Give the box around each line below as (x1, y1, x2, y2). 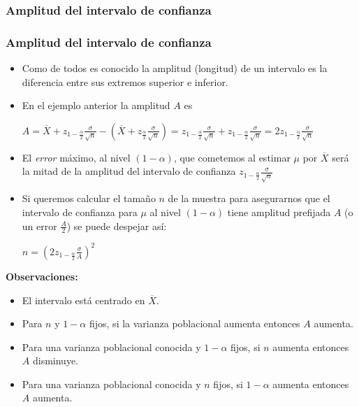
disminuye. (32, 353, 78, 368)
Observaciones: (6, 269, 78, 283)
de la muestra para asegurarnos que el (168, 191, 330, 206)
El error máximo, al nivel (22, 150, 131, 164)
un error (22, 218, 57, 233)
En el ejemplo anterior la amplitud (22, 98, 170, 113)
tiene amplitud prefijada (227, 204, 331, 219)
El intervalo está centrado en (22, 292, 145, 307)
